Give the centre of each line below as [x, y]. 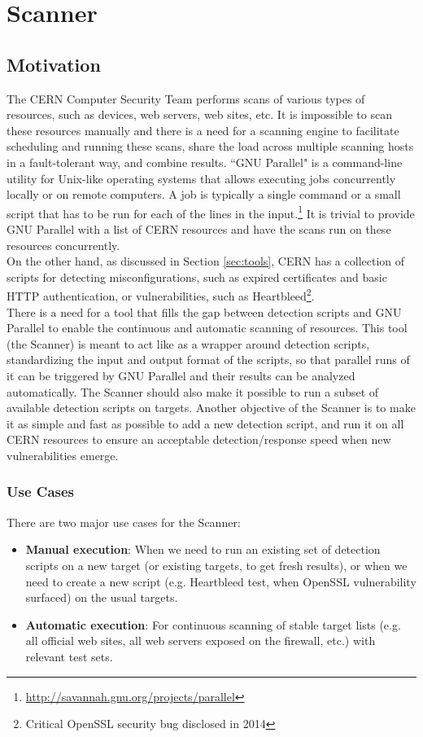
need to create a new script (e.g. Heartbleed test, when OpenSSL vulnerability [221, 581]
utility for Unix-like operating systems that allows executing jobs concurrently [201, 178]
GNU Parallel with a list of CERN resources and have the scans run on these [199, 228]
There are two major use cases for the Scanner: [124, 522]
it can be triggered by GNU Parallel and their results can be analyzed [181, 375]
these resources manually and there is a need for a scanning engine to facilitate [203, 130]
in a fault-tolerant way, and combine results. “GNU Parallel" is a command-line [205, 162]
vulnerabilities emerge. [63, 455]
